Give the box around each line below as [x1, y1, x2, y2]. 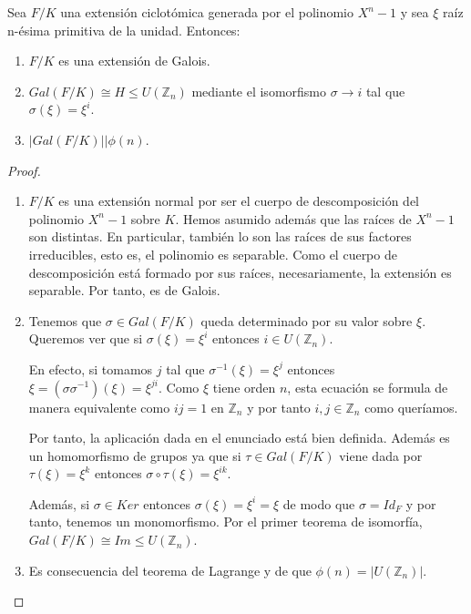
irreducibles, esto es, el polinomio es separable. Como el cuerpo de [28, 244, 397, 263]
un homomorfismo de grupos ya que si [28, 445, 241, 465]
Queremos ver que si [28, 329, 143, 348]
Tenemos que [28, 311, 102, 330]
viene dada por [339, 445, 423, 465]
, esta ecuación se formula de [287, 377, 448, 396]
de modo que [282, 494, 355, 513]
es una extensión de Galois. [58, 51, 210, 70]
